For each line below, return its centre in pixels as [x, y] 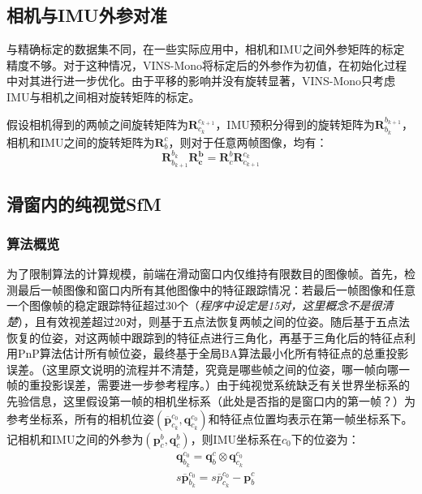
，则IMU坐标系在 [236, 438]
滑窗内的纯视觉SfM [84, 203]
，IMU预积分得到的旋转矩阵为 [295, 124]
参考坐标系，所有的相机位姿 [80, 418]
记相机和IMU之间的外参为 [75, 438]
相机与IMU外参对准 [87, 15]
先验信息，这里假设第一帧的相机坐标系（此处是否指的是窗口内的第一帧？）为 [211, 401]
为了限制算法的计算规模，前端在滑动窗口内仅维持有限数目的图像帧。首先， [205, 274]
